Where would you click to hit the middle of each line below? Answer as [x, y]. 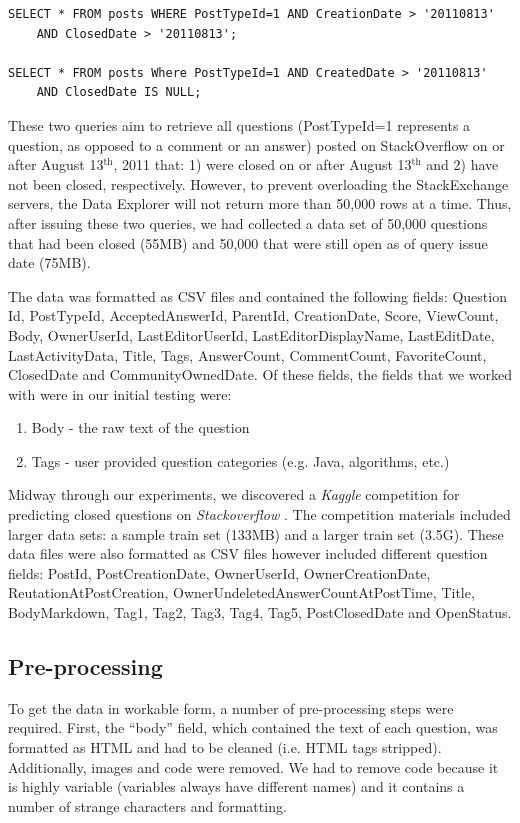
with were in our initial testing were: [120, 393]
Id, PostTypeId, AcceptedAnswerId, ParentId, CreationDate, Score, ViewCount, [253, 315]
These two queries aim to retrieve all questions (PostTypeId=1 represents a [239, 124]
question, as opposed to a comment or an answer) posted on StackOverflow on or [256, 144]
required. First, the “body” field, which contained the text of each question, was [253, 727]
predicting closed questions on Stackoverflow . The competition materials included [259, 514]
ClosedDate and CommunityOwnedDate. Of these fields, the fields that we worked [260, 374]
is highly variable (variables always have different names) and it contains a [236, 786]
